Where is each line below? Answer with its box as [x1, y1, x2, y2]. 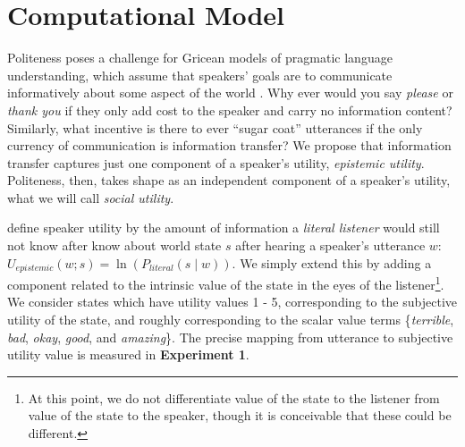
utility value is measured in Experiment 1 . [7, 345, 249, 364]
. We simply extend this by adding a [232, 253, 432, 272]
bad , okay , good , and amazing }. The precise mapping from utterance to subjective [7, 327, 453, 346]
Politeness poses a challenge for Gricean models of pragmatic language [7, 48, 393, 67]
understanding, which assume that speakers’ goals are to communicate [7, 65, 393, 84]
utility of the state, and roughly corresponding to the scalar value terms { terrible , [7, 309, 454, 328]
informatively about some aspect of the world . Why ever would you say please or [7, 83, 453, 102]
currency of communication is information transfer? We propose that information [7, 136, 452, 155]
